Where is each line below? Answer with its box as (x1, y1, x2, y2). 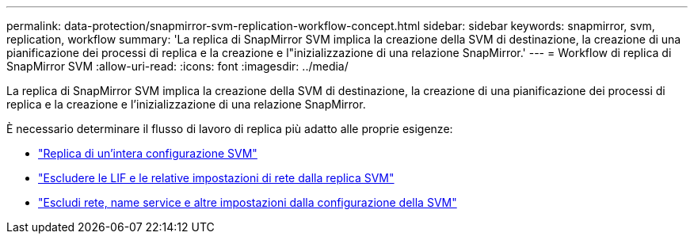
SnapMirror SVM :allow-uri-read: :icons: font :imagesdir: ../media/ (6, 59, 349, 73)
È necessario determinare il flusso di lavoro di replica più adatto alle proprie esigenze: (6, 122, 453, 135)
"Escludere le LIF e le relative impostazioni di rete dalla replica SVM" (38, 171, 395, 185)
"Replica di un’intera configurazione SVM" (38, 147, 257, 160)
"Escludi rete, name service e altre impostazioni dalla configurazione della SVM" (38, 196, 457, 209)
